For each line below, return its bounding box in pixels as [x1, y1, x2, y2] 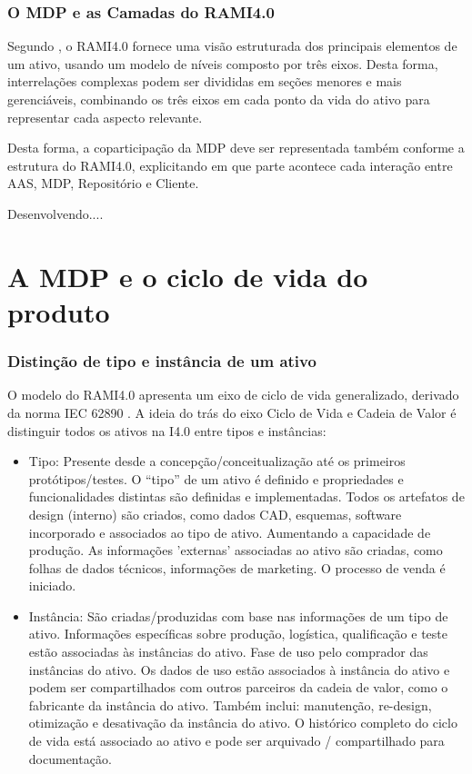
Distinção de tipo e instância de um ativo [7, 350, 316, 372]
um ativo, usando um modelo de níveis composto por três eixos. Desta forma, [7, 54, 438, 73]
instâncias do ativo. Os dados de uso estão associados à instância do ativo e [28, 660, 450, 679]
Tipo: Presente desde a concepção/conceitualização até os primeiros [28, 451, 406, 471]
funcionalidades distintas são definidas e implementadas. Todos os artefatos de [28, 487, 465, 506]
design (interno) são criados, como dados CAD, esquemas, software [28, 504, 402, 523]
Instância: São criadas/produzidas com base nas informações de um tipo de [28, 606, 448, 625]
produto [7, 293, 110, 330]
